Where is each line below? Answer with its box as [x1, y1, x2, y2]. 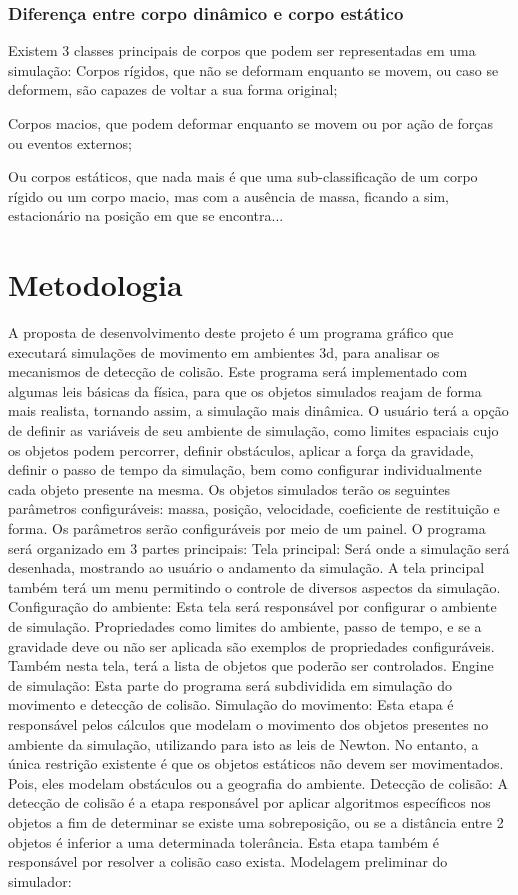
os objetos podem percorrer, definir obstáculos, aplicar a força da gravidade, [8, 439, 474, 460]
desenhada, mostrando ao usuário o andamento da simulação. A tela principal [8, 557, 485, 578]
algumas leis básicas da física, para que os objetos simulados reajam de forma [8, 380, 482, 401]
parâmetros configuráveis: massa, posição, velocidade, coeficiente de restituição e [8, 498, 500, 519]
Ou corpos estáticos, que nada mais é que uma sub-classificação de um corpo [8, 166, 478, 187]
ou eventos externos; [8, 132, 132, 153]
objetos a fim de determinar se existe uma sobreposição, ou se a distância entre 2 [8, 811, 504, 832]
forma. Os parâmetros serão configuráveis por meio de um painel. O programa [8, 518, 486, 539]
